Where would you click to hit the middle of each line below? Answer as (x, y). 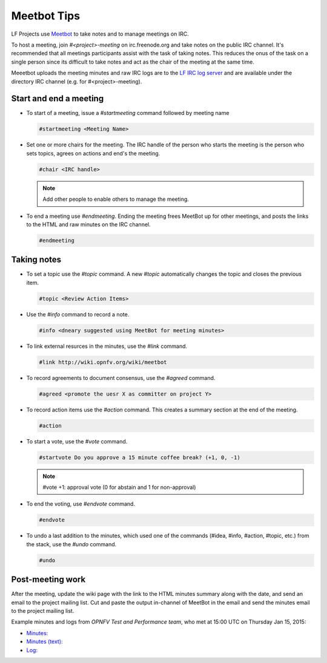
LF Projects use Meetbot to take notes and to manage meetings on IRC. (100, 34)
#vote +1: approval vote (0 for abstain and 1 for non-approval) (119, 487)
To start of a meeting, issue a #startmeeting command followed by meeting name (128, 113)
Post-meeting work (48, 580)
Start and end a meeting (58, 99)
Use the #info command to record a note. (78, 314)
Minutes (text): (45, 642)
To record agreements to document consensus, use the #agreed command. (121, 377)
